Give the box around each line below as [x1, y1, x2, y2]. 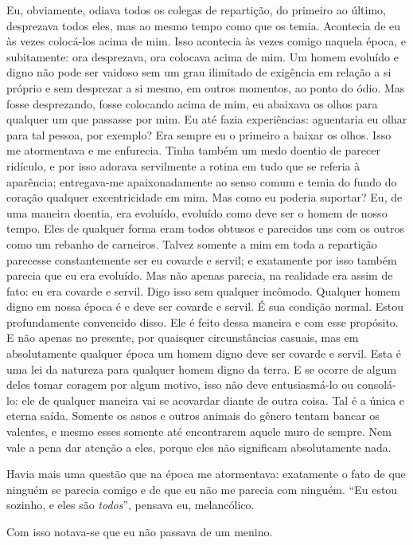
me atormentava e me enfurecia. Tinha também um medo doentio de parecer [6, 142, 380, 159]
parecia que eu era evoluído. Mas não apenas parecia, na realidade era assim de [6, 267, 393, 284]
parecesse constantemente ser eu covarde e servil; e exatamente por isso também [6, 251, 397, 268]
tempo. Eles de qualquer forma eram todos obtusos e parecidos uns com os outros [6, 220, 404, 237]
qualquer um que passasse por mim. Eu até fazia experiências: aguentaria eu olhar [6, 111, 407, 127]
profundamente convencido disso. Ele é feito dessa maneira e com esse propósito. [6, 313, 399, 330]
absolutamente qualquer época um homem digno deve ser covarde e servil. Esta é [6, 345, 402, 362]
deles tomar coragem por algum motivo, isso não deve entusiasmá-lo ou [6, 376, 354, 393]
